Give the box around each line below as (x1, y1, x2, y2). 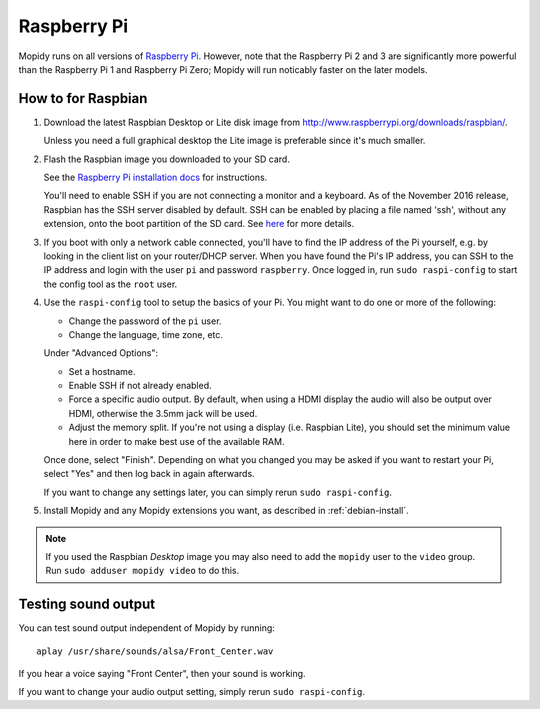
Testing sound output (18, 596, 155, 613)
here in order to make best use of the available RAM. (68, 435, 285, 447)
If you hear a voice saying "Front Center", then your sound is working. (18, 668, 306, 680)
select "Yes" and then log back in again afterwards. (43, 468, 255, 480)
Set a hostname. (68, 365, 136, 377)
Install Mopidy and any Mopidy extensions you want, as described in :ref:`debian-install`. (43, 505, 409, 517)
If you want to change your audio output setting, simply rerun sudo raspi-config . (18, 686, 365, 698)
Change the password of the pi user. (68, 315, 222, 327)
